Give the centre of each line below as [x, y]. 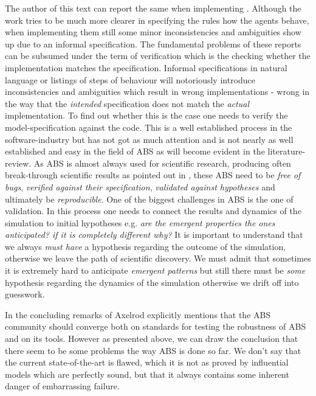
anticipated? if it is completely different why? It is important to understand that [154, 234]
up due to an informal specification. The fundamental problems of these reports [153, 43]
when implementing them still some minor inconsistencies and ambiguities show [153, 32]
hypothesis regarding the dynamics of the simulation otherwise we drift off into [152, 282]
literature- [287, 151]
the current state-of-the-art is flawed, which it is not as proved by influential [147, 362]
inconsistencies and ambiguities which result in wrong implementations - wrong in [157, 92]
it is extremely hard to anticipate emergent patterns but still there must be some [155, 270]
